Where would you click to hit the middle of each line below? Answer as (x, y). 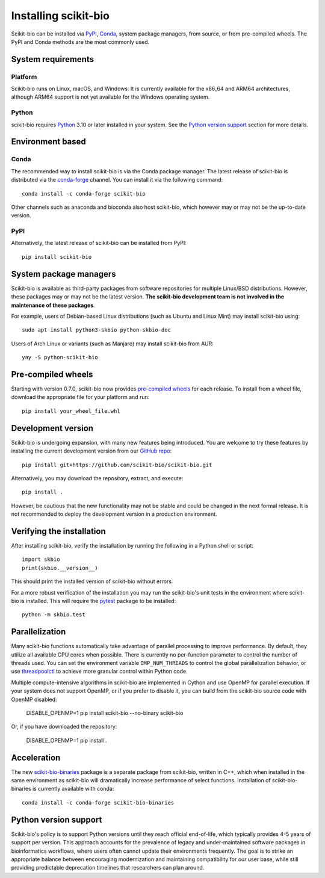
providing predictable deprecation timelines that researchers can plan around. (108, 868)
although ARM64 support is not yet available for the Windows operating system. (110, 97)
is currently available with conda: (73, 789)
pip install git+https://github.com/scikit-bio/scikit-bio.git (117, 465)
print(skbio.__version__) (60, 568)
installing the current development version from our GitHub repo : (91, 451)
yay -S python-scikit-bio (60, 357)
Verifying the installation (58, 531)
